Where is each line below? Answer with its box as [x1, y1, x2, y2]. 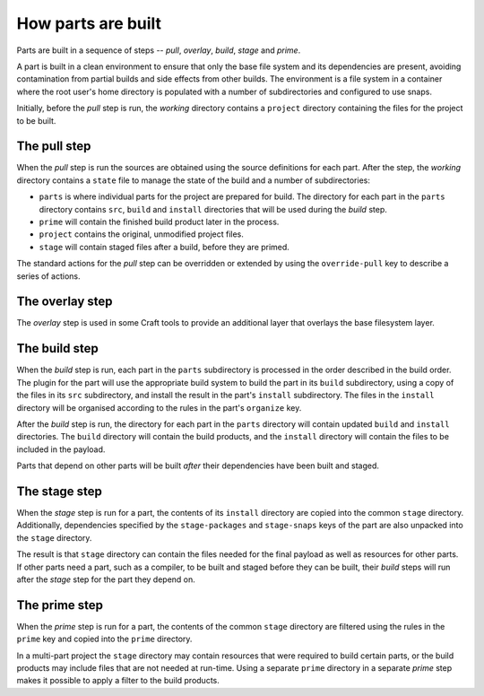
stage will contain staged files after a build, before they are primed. [39, 241, 290, 252]
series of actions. [16, 270, 81, 282]
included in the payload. [16, 444, 106, 455]
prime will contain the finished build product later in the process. [39, 216, 280, 227]
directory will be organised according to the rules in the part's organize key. [16, 402, 302, 413]
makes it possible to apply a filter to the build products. [16, 675, 220, 686]
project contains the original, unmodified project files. [39, 229, 244, 239]
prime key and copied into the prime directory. [16, 633, 193, 645]
